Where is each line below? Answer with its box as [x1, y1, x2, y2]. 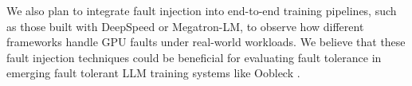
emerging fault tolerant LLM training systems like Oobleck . [6, 64, 300, 81]
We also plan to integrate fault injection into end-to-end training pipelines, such [6, 2, 397, 18]
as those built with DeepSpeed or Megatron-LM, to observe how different [6, 18, 364, 34]
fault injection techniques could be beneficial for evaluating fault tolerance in [6, 49, 382, 65]
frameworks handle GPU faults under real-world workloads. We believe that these [6, 33, 406, 50]
